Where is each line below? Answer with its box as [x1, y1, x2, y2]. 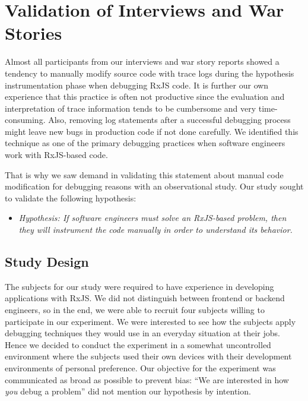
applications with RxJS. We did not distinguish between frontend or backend [5, 292, 285, 304]
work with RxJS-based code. [5, 149, 108, 161]
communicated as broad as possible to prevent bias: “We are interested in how [5, 373, 289, 386]
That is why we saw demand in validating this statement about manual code [5, 168, 284, 181]
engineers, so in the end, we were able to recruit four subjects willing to [5, 304, 265, 316]
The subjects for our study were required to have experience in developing [5, 280, 274, 292]
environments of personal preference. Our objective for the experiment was [5, 361, 276, 374]
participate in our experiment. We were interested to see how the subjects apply [5, 315, 296, 327]
